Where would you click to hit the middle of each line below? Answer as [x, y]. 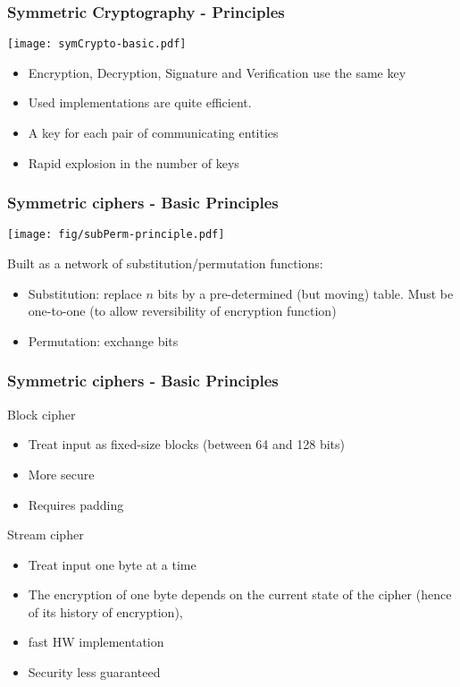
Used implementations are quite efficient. [140, 102]
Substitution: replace [85, 293]
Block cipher [42, 414]
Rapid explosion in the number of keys [134, 162]
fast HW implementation [96, 642]
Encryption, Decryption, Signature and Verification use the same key [217, 72]
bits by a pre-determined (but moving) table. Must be [305, 293]
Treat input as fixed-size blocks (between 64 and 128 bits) [187, 444]
